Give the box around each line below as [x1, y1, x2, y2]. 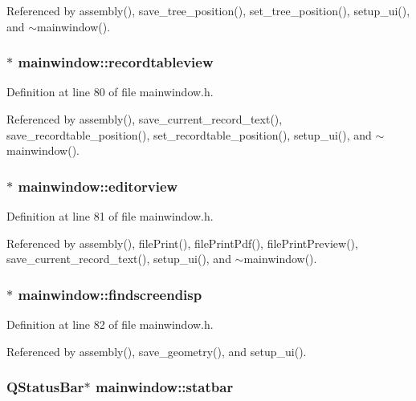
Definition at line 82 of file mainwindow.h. [6, 316, 214, 332]
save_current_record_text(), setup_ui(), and [6, 250, 231, 267]
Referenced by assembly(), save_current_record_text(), [6, 111, 283, 127]
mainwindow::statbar [95, 377, 234, 397]
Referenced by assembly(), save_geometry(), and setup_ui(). [6, 342, 307, 359]
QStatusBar [6, 377, 84, 397]
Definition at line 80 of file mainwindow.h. [6, 83, 214, 100]
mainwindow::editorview [18, 176, 178, 196]
